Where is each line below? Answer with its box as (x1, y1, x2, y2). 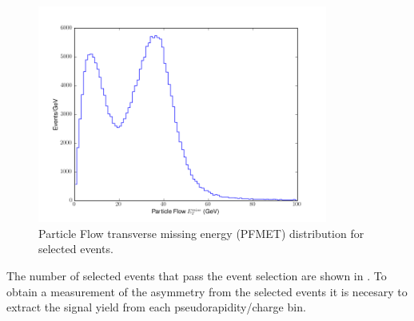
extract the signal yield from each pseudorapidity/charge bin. (6, 299, 306, 315)
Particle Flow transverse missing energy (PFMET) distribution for (38, 224, 364, 241)
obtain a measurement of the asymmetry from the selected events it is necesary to (6, 283, 408, 299)
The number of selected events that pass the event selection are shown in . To (6, 267, 387, 284)
